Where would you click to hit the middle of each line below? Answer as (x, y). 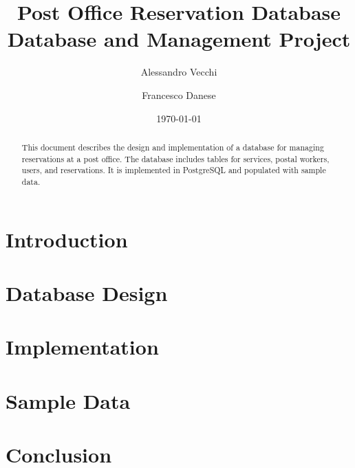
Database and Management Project (179, 39)
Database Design (87, 292)
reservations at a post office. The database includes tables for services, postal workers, (175, 158)
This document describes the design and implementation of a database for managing (173, 147)
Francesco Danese (179, 94)
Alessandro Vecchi (179, 72)
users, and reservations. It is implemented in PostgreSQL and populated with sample (174, 170)
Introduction (67, 239)
